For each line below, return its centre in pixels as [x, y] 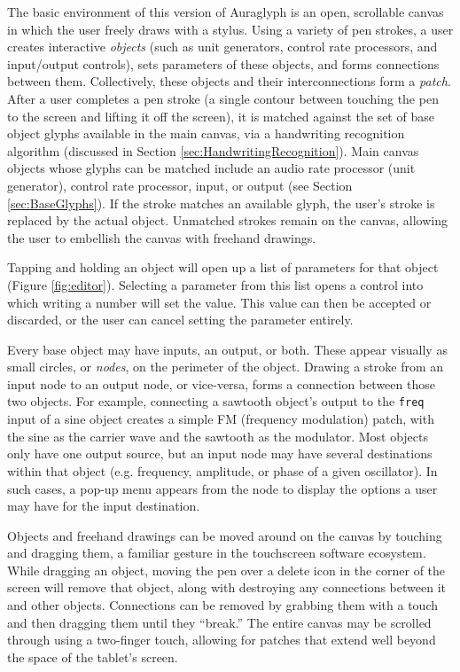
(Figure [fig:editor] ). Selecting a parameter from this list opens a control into [215, 284]
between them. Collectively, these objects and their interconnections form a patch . [229, 81]
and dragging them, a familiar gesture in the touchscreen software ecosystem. [217, 553]
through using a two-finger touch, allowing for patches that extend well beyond [222, 640]
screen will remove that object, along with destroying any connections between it [226, 587]
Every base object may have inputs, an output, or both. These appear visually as [227, 349]
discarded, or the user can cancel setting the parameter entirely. [180, 320]
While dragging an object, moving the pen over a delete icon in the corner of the [226, 570]
